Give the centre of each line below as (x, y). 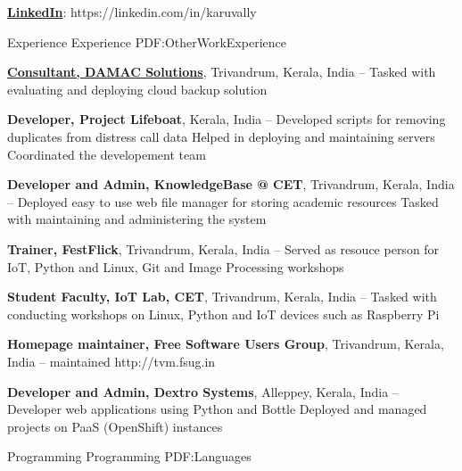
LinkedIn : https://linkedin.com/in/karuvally (132, 12)
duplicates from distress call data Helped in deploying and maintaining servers (221, 136)
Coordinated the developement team (107, 154)
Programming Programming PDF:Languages (129, 456)
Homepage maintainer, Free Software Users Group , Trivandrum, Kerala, (226, 344)
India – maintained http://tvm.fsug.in (111, 361)
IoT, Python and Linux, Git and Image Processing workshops (176, 266)
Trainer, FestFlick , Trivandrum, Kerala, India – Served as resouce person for (223, 248)
